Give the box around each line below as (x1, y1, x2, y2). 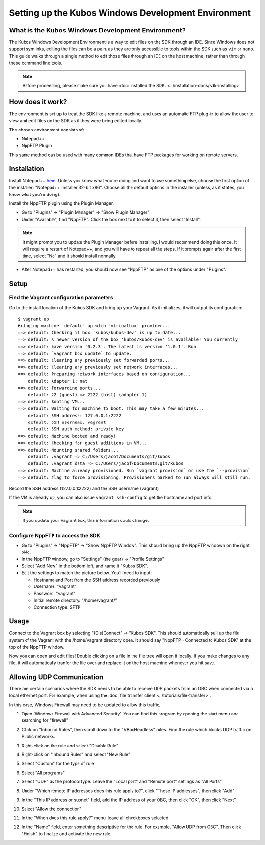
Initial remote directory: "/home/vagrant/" (33, 597, 117, 603)
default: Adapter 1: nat (27, 378, 88, 384)
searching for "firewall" (21, 717, 69, 723)
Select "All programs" (21, 770, 65, 776)
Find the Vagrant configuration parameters (9, 294, 114, 301)
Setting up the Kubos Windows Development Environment (9, 7, 251, 18)
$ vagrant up (18, 316, 49, 322)
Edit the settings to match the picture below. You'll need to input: (21, 570, 152, 576)
